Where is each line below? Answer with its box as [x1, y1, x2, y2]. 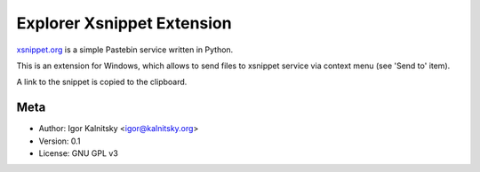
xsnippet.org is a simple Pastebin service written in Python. [16, 44, 234, 55]
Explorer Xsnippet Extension [16, 13, 232, 33]
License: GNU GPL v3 [38, 148, 119, 159]
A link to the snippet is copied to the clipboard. [16, 76, 188, 88]
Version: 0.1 [38, 136, 81, 146]
